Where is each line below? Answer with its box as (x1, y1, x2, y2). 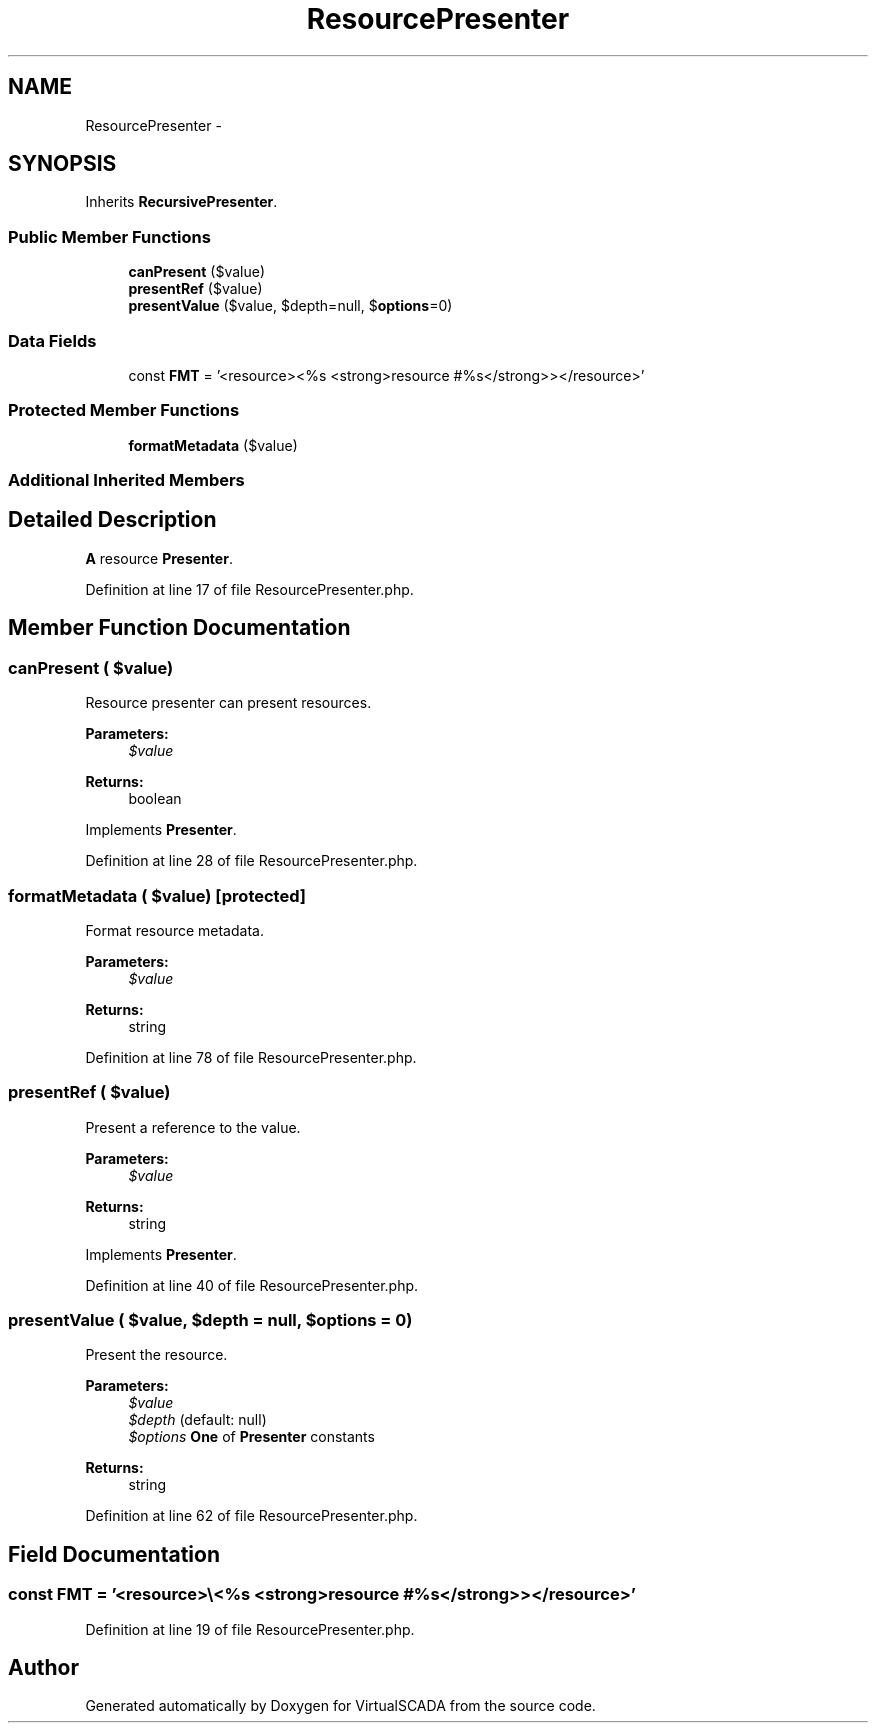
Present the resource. (85, 1346, 228, 1364)
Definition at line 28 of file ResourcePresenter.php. (85, 852, 418, 870)
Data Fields (8, 330, 97, 351)
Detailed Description (8, 507, 217, 533)
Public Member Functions (8, 226, 211, 247)
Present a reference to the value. (85, 1118, 301, 1136)
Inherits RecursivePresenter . (85, 193, 278, 211)
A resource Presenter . (85, 549, 233, 567)
